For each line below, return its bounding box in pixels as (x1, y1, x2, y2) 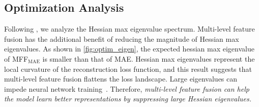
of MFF (4, 53, 28, 64)
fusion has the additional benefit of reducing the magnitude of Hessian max (4, 33, 239, 44)
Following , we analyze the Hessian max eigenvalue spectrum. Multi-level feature (4, 23, 255, 34)
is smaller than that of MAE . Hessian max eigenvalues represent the (42, 53, 255, 64)
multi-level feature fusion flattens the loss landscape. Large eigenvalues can (4, 73, 238, 84)
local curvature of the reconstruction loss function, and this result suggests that (4, 63, 252, 74)
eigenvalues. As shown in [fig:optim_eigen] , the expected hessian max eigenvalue (4, 43, 254, 54)
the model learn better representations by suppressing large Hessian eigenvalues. (4, 93, 251, 104)
